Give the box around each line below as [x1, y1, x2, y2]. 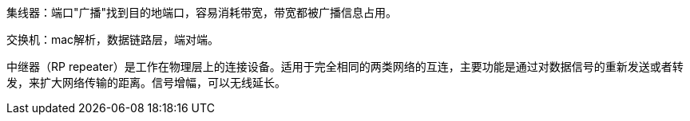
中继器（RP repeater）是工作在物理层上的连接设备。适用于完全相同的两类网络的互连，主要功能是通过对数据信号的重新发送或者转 [6, 60, 684, 73]
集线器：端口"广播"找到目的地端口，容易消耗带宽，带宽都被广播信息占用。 [6, 6, 398, 19]
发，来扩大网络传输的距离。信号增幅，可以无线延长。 [6, 76, 286, 89]
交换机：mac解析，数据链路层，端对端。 [6, 33, 220, 46]
